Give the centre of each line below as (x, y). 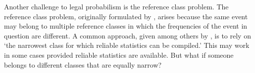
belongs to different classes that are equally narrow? (83, 64)
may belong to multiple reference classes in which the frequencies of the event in (126, 26)
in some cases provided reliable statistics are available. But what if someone (119, 55)
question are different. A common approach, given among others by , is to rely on (127, 35)
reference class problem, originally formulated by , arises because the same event (126, 16)
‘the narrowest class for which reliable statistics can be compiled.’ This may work (127, 45)
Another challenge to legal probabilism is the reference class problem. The (116, 6)
